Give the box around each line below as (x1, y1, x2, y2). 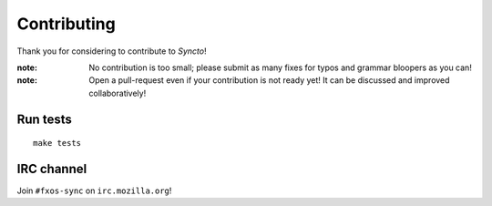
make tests (33, 138, 82, 149)
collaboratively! (88, 88, 147, 98)
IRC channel (16, 160, 87, 177)
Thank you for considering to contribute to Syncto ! (16, 46, 207, 57)
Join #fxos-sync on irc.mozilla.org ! (16, 185, 172, 196)
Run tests (16, 111, 72, 127)
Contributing (16, 14, 116, 34)
